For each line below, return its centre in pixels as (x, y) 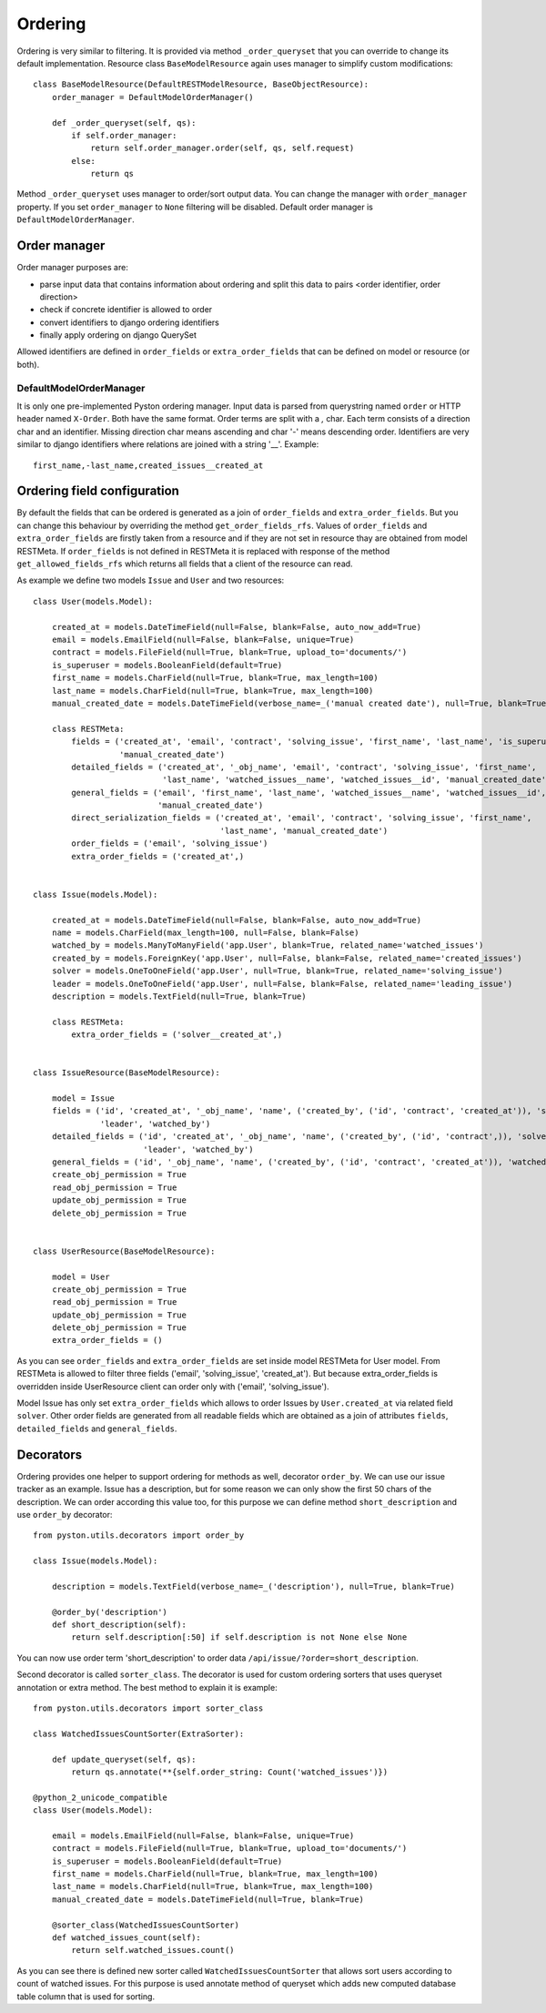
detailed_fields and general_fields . (97, 1428)
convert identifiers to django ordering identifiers (130, 322)
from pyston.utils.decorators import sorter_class (148, 1708)
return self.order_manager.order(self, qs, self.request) (222, 148)
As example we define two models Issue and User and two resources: (151, 580)
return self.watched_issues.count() (153, 1950)
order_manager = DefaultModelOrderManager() (152, 97)
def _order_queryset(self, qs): (124, 122)
